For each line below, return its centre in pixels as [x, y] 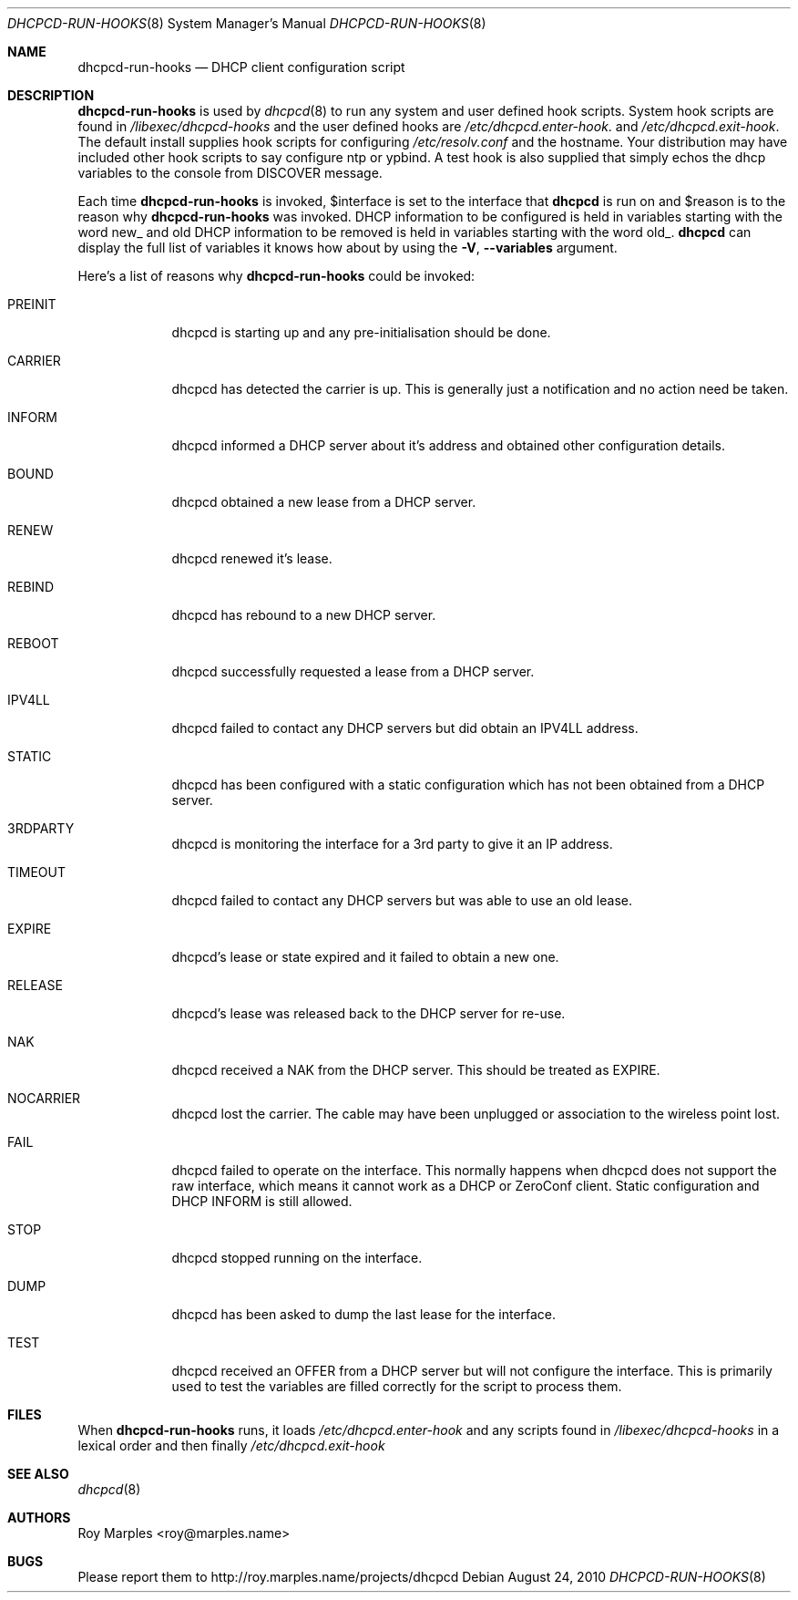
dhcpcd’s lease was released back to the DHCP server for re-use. [368, 1013]
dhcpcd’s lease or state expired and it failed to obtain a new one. [365, 957]
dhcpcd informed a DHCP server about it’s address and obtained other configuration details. [448, 445]
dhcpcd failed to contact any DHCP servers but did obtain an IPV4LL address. [405, 728]
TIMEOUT [37, 872]
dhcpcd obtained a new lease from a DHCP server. [324, 502]
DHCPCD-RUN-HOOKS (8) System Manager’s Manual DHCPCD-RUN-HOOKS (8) [247, 23]
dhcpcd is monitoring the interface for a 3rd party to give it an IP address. [392, 844]
